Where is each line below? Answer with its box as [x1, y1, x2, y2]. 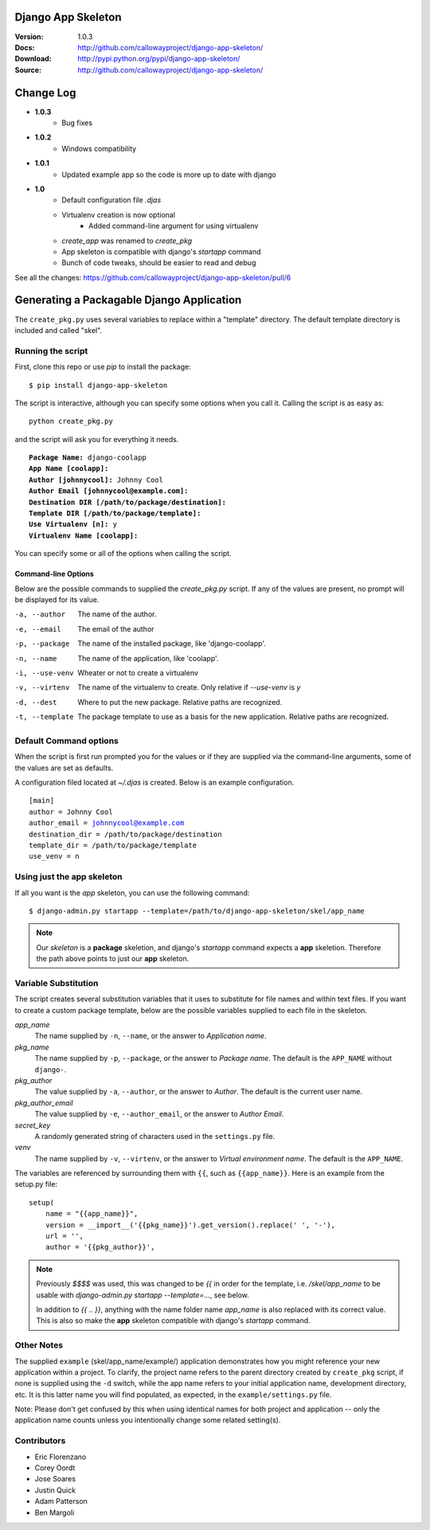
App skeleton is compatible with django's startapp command [61, 247, 261, 256]
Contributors [14, 1435, 66, 1446]
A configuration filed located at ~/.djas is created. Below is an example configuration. [14, 777, 295, 788]
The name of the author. [77, 609, 157, 619]
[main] [29, 796, 55, 805]
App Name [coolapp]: [29, 464, 109, 473]
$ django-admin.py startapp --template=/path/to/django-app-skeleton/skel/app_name [29, 906, 365, 915]
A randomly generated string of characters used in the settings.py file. [34, 1131, 276, 1141]
